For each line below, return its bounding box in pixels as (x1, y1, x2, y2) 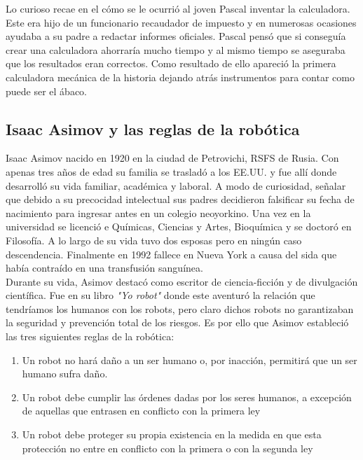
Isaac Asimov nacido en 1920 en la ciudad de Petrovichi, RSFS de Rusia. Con (6, 151, 339, 165)
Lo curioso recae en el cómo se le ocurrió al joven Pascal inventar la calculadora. (6, 1, 350, 15)
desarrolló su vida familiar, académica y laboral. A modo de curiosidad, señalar (6, 178, 346, 193)
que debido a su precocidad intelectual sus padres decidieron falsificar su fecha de (6, 192, 355, 207)
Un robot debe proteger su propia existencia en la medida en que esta (22, 427, 322, 442)
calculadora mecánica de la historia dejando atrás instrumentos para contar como (6, 69, 355, 84)
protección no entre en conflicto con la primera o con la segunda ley (22, 440, 313, 455)
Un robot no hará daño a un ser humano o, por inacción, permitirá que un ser (22, 352, 357, 367)
